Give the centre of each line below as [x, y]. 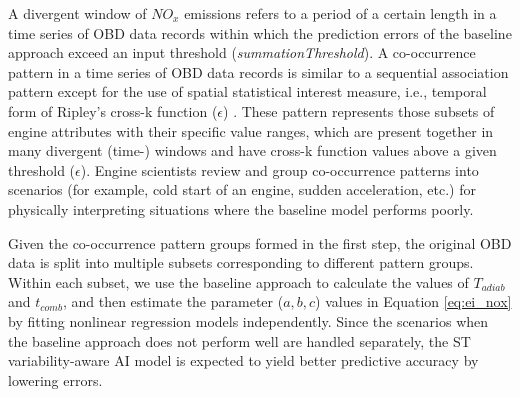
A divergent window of [77, 13]
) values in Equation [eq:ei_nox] [413, 301]
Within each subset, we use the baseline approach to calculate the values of [238, 281]
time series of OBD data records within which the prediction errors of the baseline [260, 32]
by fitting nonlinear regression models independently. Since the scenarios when [248, 320]
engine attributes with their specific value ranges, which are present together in [251, 130]
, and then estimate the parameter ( [173, 301]
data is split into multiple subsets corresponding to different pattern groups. [241, 262]
